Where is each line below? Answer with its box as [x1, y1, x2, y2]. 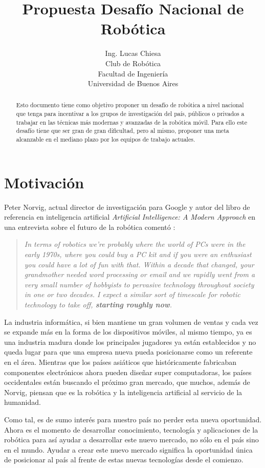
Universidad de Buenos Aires [87, 78, 179, 89]
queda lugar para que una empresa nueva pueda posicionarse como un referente [4, 346, 253, 357]
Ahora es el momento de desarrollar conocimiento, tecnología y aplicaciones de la [4, 424, 258, 435]
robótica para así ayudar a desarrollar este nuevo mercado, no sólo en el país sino [4, 434, 259, 445]
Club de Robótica [105, 57, 161, 68]
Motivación [4, 171, 84, 192]
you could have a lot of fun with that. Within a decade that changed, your [24, 259, 254, 269]
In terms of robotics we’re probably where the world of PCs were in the [24, 239, 246, 249]
